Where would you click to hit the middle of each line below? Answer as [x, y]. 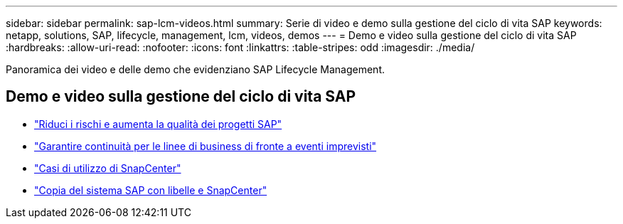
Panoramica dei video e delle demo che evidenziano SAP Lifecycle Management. [196, 69]
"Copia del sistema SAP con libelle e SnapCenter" [151, 190]
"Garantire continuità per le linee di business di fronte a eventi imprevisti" [206, 146]
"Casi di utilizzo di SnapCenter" [108, 168]
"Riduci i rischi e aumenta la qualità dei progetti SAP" [158, 124]
